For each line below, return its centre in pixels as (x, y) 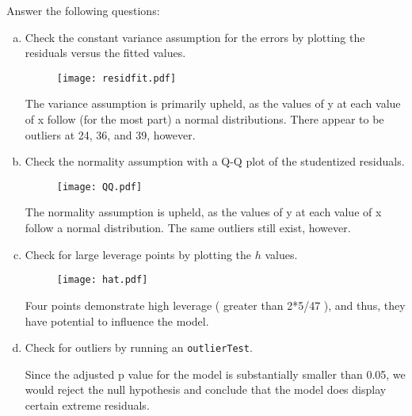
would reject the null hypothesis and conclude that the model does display (206, 389)
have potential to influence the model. (117, 321)
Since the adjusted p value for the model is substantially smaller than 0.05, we (215, 374)
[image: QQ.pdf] (99, 187)
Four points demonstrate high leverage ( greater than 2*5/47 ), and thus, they (215, 305)
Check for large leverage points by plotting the (138, 254)
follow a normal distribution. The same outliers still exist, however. (188, 228)
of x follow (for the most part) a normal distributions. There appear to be (204, 119)
